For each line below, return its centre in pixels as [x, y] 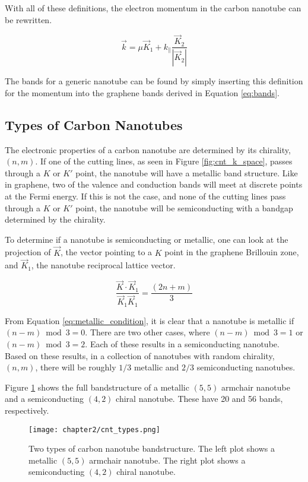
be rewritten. [28, 19]
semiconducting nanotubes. [246, 367]
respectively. [27, 410]
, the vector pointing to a [107, 252]
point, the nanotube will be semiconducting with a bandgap [184, 207]
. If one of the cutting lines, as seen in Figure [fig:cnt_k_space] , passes [164, 161]
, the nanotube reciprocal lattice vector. [103, 265]
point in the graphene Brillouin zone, [232, 252]
